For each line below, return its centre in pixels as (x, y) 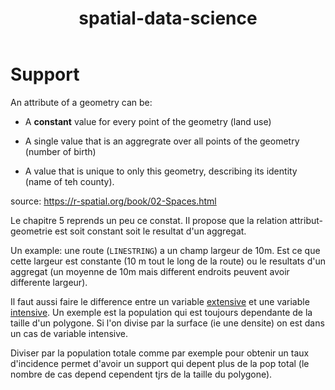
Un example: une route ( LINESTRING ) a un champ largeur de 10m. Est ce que (165, 250)
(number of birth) (60, 151)
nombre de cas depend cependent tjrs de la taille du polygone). (141, 374)
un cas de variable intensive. (69, 333)
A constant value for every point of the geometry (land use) (148, 121)
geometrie (31, 231)
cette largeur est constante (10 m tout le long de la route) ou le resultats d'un (168, 261)
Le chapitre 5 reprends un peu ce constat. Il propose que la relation (149, 220)
